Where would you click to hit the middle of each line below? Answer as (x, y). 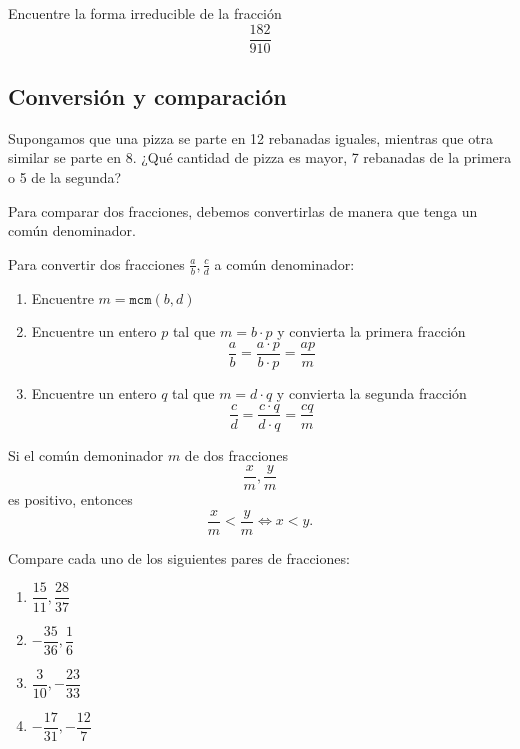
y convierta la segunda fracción (371, 392)
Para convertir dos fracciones (96, 263)
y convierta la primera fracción (371, 331)
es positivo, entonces (70, 499)
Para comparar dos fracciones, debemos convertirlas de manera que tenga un (243, 210)
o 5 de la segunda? (65, 177)
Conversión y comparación (147, 96)
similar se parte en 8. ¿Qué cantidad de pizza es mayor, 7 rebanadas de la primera (260, 157)
